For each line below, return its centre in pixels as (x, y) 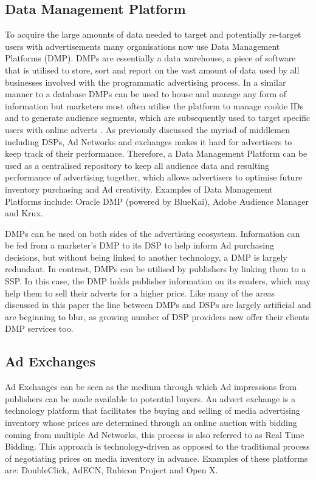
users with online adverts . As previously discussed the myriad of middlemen (147, 129)
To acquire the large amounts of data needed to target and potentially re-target (153, 34)
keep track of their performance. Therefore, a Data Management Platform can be (156, 153)
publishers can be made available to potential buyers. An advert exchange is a (150, 398)
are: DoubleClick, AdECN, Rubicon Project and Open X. (112, 470)
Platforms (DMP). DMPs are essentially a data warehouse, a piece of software (150, 58)
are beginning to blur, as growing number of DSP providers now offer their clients (157, 316)
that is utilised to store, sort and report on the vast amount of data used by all (152, 70)
